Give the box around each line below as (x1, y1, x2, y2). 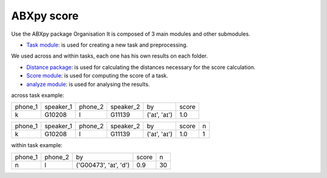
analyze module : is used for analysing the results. (26, 81, 150, 88)
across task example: (11, 91, 65, 99)
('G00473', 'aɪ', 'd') (76, 160, 130, 169)
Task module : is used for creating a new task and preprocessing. (26, 41, 188, 48)
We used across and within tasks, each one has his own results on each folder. (11, 52, 208, 60)
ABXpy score (11, 9, 79, 22)
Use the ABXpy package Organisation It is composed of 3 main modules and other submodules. (11, 30, 251, 38)
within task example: (11, 142, 63, 149)
